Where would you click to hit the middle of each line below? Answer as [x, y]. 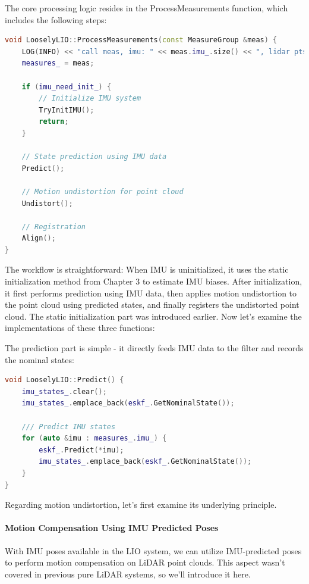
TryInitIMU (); [67, 110]
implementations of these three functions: [80, 328]
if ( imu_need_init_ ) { [67, 87]
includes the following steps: [56, 19]
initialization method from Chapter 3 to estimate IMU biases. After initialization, [154, 281]
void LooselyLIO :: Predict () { [64, 380]
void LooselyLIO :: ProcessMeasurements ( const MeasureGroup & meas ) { [141, 40]
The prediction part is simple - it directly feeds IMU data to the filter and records [154, 348]
